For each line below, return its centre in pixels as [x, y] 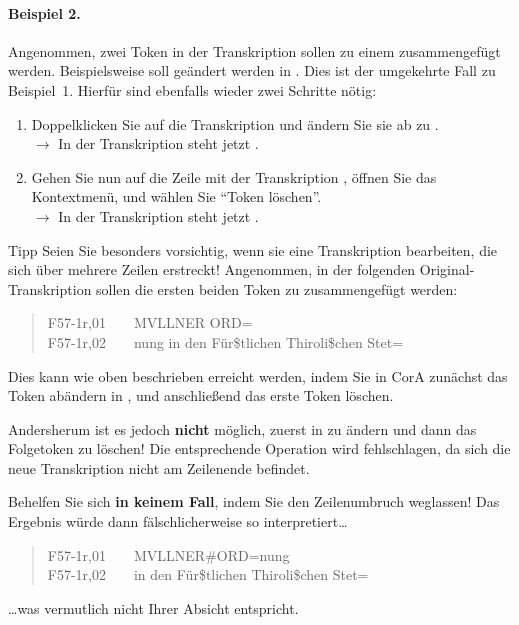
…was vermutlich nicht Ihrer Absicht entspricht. [153, 607]
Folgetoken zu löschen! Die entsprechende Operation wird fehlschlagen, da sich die [259, 448]
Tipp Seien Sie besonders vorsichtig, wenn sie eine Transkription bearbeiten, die [253, 249]
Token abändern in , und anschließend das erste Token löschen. [201, 395]
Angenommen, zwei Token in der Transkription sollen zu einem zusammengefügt [254, 50]
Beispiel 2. [44, 12]
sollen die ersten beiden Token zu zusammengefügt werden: [277, 288]
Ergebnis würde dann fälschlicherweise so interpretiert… [178, 521]
